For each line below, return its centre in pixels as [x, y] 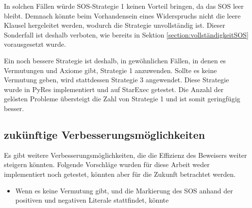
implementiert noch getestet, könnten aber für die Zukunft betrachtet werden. [120, 174]
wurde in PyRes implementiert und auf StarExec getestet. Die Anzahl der [114, 89]
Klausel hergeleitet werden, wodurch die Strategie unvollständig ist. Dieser [115, 25]
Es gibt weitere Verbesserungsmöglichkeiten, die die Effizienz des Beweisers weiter [126, 155]
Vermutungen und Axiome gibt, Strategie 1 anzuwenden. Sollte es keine [110, 70]
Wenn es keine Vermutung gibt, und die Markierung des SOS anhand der [124, 190]
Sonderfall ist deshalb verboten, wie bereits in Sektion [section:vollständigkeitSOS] [126, 34]
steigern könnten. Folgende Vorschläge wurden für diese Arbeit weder [107, 164]
